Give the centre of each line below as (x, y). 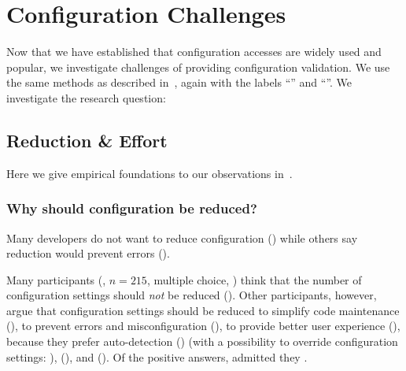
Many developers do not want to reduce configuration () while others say (182, 237)
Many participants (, (56, 279)
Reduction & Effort (87, 140)
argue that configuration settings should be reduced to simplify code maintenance (203, 310)
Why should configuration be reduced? (132, 208)
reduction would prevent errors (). (88, 253)
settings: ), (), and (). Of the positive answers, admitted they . (157, 356)
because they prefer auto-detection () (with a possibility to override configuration (202, 341)
